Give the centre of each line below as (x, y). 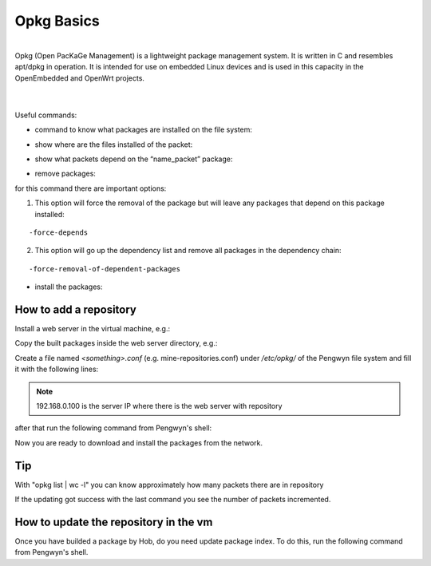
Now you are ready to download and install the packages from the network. (139, 442)
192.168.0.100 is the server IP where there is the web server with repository (159, 406)
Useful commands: (46, 115)
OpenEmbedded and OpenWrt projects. (80, 78)
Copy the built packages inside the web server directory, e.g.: (116, 343)
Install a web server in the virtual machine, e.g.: (93, 329)
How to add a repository (76, 310)
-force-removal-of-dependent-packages (105, 269)
